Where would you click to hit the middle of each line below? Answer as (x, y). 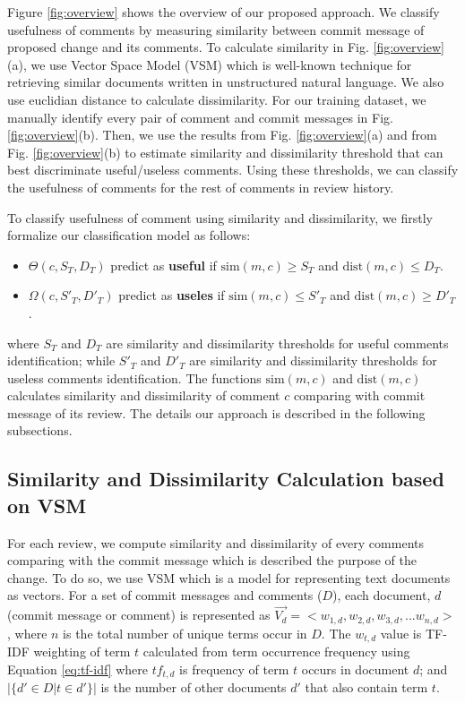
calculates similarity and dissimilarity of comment (144, 395)
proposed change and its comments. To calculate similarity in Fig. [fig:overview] (226, 47)
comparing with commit (359, 395)
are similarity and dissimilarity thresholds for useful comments (277, 343)
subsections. (40, 430)
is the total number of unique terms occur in (185, 633)
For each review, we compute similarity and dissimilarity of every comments (215, 542)
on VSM (47, 505)
